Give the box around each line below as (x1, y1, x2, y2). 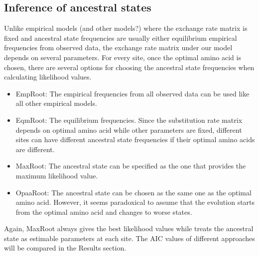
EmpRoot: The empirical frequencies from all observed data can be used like (15, 88, 250, 98)
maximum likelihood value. (15, 170, 98, 180)
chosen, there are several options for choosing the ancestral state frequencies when (4, 62, 255, 72)
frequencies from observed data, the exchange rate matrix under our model (4, 42, 233, 53)
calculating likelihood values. (4, 72, 92, 82)
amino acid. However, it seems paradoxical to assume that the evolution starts (15, 197, 255, 207)
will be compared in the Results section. (4, 243, 127, 253)
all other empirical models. (15, 98, 97, 108)
